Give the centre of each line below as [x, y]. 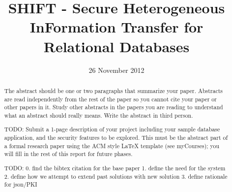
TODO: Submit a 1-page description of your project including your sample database [112, 129]
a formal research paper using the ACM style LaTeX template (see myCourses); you [112, 145]
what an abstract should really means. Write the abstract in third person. [99, 115]
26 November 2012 [116, 70]
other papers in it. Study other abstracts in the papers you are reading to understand [114, 107]
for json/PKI [21, 184]
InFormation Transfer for [116, 27]
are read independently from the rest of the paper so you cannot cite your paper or [110, 99]
